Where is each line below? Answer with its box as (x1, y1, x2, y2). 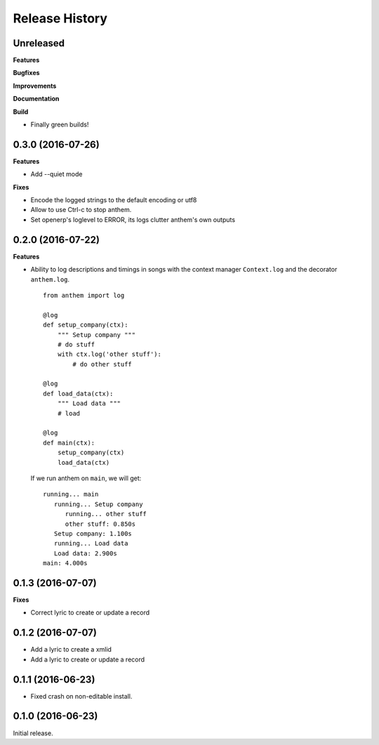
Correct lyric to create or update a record (30, 608, 150, 617)
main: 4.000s (43, 559, 88, 567)
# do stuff (57, 341, 95, 348)
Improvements (13, 81, 57, 90)
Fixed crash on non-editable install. (30, 692, 133, 700)
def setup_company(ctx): (43, 321, 128, 329)
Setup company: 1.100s (53, 529, 133, 537)
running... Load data (53, 539, 128, 548)
